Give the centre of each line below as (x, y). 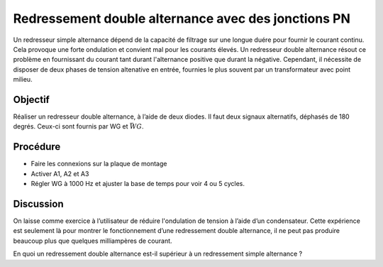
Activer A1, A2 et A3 (60, 173)
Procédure (37, 147)
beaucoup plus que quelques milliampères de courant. (93, 241)
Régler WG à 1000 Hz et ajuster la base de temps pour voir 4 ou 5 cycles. (138, 184)
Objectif (31, 99)
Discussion (38, 203)
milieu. (23, 80)
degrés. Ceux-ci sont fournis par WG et (71, 126)
